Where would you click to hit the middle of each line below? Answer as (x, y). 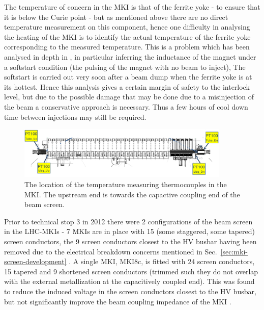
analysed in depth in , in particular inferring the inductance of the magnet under (130, 56)
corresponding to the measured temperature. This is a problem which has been (127, 47)
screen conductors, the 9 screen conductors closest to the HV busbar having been (130, 241)
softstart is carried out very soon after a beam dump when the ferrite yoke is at (128, 77)
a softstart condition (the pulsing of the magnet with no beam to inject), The (125, 67)
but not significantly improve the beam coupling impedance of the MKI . (118, 301)
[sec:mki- (234, 251)
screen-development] (35, 261)
